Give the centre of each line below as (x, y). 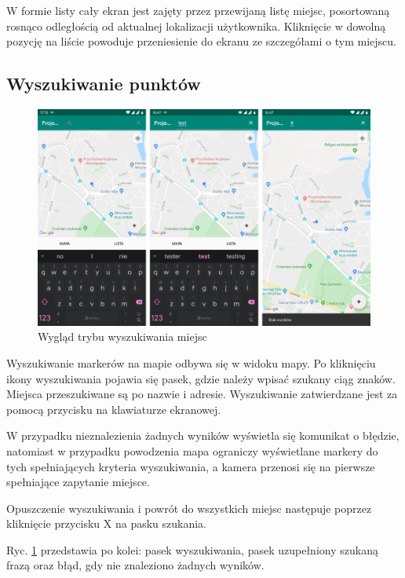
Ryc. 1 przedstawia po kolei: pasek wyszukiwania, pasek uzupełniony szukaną (192, 549)
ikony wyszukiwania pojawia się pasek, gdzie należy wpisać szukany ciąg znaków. (201, 378)
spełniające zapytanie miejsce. (78, 482)
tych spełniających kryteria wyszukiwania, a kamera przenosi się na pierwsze (191, 466)
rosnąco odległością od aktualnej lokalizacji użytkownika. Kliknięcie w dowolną (196, 26)
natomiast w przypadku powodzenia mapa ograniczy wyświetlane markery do (192, 450)
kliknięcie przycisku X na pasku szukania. (107, 523)
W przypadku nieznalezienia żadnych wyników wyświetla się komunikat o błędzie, (203, 435)
